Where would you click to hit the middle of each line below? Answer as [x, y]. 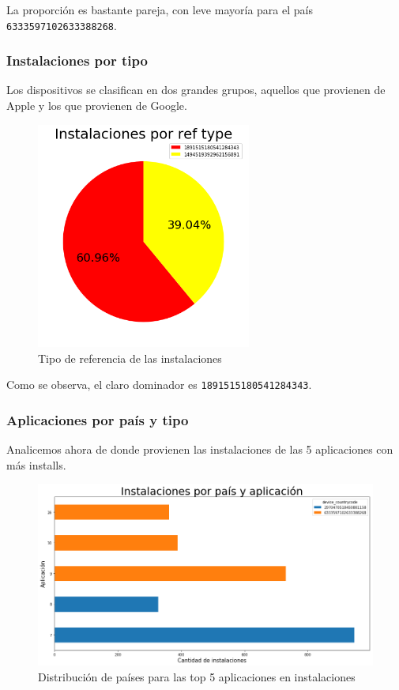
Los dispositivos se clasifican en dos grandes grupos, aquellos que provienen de [196, 90]
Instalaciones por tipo [77, 60]
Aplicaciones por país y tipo [98, 419]
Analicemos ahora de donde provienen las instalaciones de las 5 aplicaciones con [200, 449]
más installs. [36, 464]
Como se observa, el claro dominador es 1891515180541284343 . [159, 385]
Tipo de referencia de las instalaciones [130, 358]
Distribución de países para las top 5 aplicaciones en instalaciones [197, 676]
